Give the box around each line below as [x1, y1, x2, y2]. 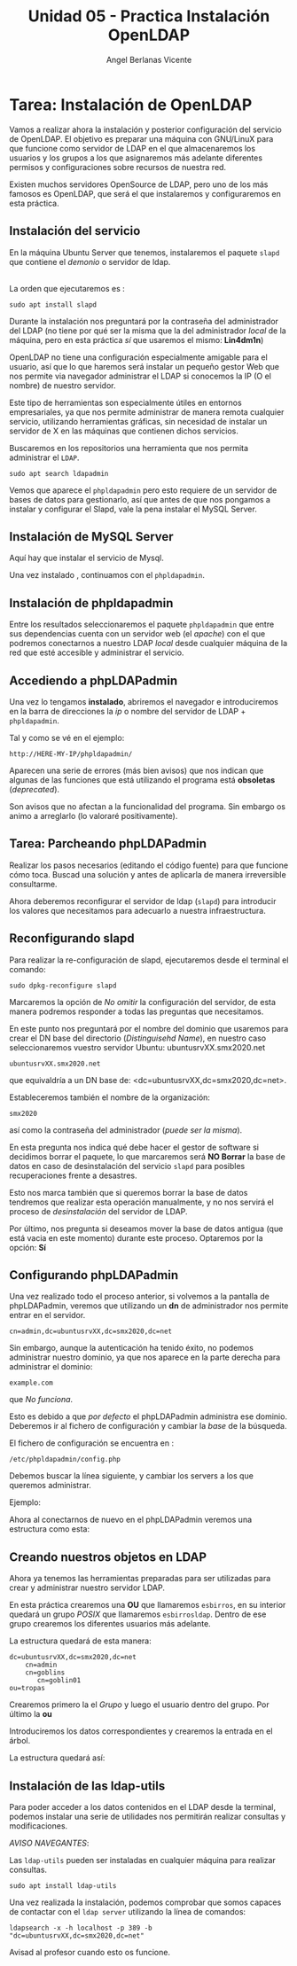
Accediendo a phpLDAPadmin [9, 673, 178, 688]
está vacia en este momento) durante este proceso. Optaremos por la [9, 1232, 263, 1243]
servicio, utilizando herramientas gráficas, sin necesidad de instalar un [9, 416, 268, 426]
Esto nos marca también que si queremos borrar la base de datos [9, 1187, 248, 1198]
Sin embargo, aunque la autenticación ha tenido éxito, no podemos [9, 1343, 254, 1354]
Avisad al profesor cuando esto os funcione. [9, 1947, 171, 1957]
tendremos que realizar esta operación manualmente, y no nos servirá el [9, 1197, 275, 1207]
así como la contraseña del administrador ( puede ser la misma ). [9, 1124, 243, 1135]
